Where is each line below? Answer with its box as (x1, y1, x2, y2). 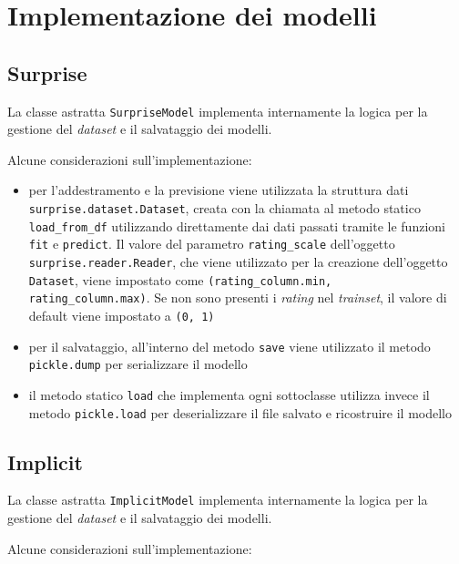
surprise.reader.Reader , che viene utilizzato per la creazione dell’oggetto (28, 251, 448, 271)
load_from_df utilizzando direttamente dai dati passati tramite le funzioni (28, 216, 445, 235)
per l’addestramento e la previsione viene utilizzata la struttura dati (28, 180, 409, 200)
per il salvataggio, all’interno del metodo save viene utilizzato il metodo (28, 336, 431, 355)
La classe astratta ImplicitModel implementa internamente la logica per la (7, 490, 428, 509)
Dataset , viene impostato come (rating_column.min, (28, 270, 332, 289)
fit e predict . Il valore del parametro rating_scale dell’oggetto (28, 234, 395, 253)
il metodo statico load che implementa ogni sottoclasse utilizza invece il (28, 385, 430, 404)
